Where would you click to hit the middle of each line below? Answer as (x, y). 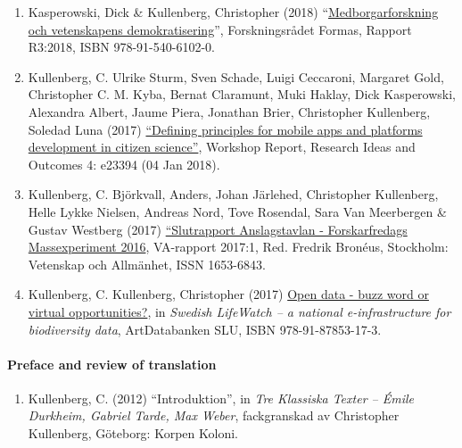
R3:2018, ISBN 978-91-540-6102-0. (121, 47)
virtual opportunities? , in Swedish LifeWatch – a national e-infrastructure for (239, 311)
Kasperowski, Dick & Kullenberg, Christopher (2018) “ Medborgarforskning (233, 12)
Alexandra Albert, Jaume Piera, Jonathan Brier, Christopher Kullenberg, (229, 111)
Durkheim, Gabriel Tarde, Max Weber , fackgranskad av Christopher (214, 415)
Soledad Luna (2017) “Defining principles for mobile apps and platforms (225, 129)
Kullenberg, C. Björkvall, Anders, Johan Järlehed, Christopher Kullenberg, (233, 194)
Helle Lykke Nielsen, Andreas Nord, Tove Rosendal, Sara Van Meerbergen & (237, 211)
